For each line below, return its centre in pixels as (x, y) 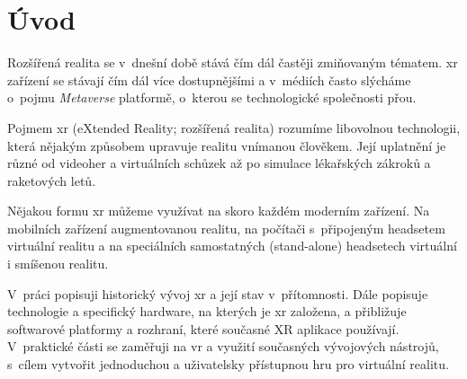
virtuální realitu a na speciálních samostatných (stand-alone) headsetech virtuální (232, 246)
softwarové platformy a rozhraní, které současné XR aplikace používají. (203, 328)
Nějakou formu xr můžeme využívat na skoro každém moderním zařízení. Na (219, 211)
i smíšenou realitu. (58, 264)
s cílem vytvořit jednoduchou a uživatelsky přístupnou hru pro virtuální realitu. (228, 364)
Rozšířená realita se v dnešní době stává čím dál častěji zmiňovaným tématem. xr (233, 62)
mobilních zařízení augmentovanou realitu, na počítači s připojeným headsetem (226, 228)
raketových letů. (52, 180)
